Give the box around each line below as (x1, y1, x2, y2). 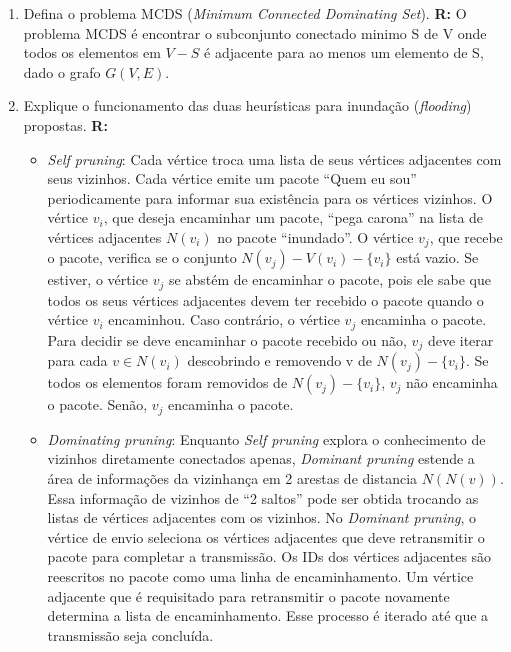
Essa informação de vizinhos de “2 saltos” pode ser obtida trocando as (47, 487, 479, 508)
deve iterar (427, 329, 494, 350)
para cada (47, 350, 108, 371)
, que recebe (429, 226, 503, 247)
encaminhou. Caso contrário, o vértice (108, 309, 340, 330)
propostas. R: (23, 114, 108, 135)
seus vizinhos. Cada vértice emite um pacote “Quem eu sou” (47, 168, 417, 189)
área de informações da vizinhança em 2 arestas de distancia (47, 467, 418, 488)
